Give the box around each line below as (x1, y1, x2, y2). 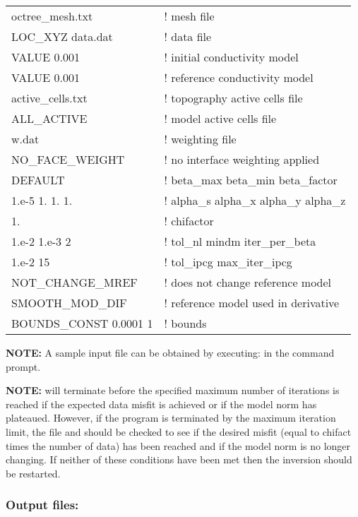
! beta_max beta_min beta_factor (164, 172, 338, 188)
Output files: (6, 496, 79, 513)
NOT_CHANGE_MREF (11, 274, 138, 290)
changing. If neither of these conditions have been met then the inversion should (6, 452, 352, 467)
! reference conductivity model (164, 69, 314, 85)
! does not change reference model (164, 274, 332, 290)
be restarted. (6, 465, 61, 480)
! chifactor (164, 213, 214, 229)
